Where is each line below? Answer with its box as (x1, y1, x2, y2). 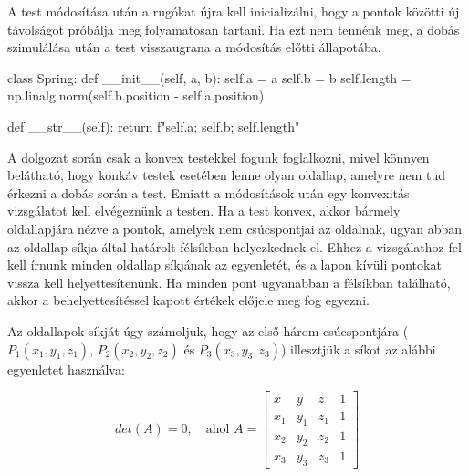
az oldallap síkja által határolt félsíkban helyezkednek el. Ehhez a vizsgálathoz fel (7, 237, 462, 256)
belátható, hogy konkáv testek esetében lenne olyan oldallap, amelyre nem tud (7, 165, 446, 185)
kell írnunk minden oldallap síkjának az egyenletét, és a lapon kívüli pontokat (7, 255, 442, 274)
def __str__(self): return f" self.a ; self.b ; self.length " (7, 116, 300, 135)
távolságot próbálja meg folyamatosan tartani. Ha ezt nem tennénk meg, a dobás (7, 19, 460, 38)
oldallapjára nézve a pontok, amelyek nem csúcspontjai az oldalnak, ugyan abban (7, 218, 463, 238)
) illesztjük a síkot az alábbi (280, 339, 436, 358)
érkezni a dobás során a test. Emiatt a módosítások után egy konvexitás (7, 183, 410, 202)
